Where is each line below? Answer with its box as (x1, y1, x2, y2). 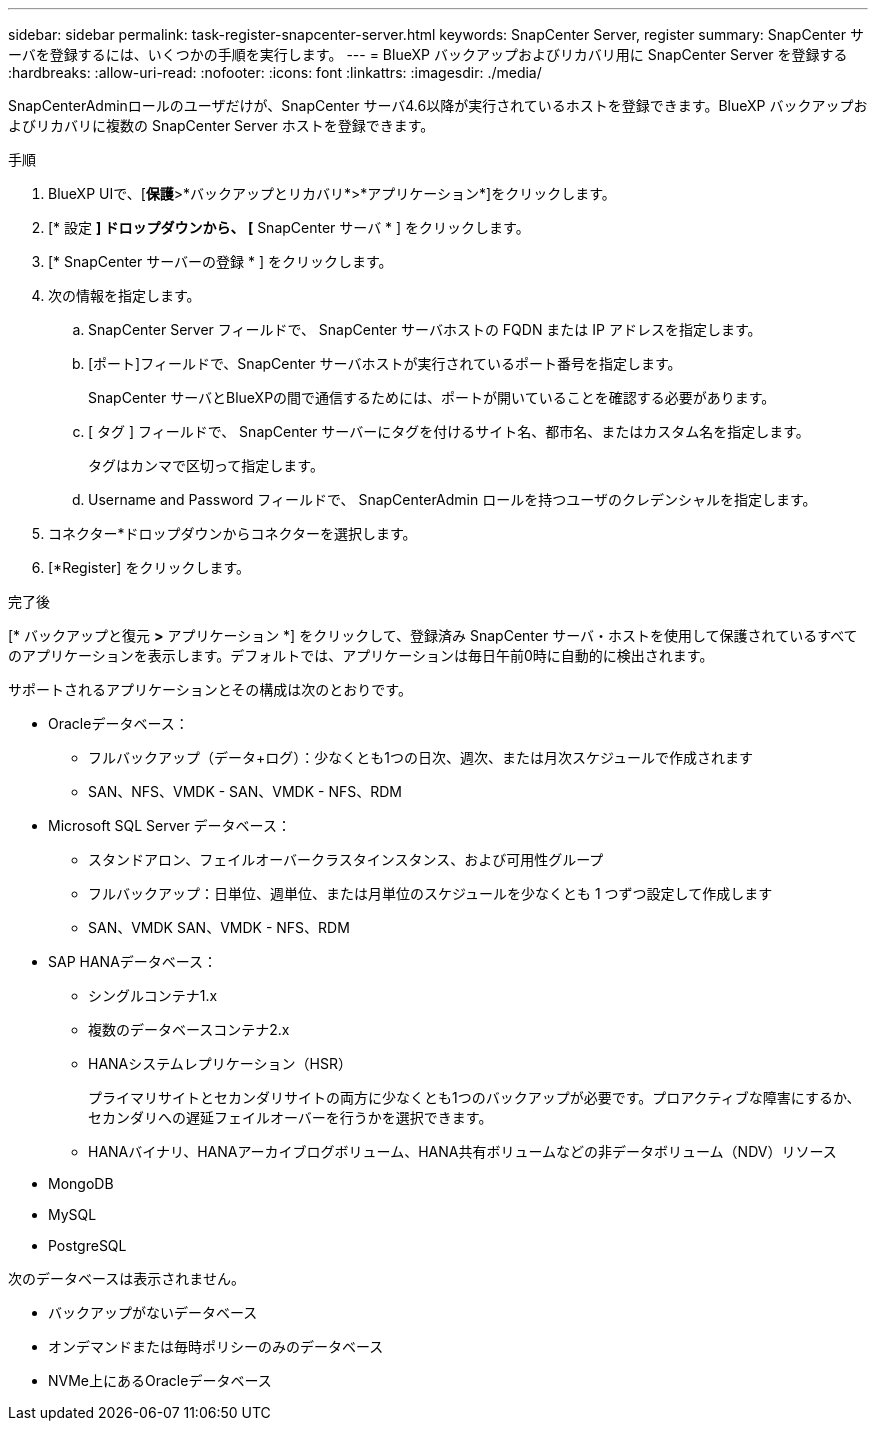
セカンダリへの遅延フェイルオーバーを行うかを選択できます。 (88, 1109, 493, 1126)
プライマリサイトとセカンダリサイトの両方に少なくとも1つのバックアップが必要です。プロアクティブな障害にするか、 (88, 1089, 861, 1106)
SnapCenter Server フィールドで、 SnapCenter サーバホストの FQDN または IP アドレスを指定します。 (88, 321, 762, 338)
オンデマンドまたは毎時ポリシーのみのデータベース (48, 1338, 384, 1355)
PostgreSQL (48, 1237, 127, 1254)
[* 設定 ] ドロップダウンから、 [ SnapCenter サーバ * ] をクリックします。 (48, 219, 530, 236)
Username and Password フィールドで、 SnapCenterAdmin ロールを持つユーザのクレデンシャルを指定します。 (88, 491, 817, 508)
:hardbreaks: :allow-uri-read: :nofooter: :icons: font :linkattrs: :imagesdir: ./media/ (8, 64, 542, 81)
